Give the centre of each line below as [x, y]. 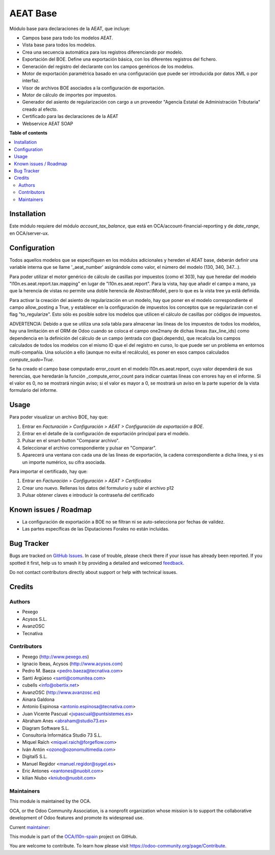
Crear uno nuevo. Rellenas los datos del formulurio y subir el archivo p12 [98, 488]
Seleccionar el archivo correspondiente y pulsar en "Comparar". [89, 448]
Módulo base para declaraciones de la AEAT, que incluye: [70, 29]
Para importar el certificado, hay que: [49, 471]
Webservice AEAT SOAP [48, 123]
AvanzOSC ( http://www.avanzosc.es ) [61, 692]
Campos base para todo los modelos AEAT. [67, 38]
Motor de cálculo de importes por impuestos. [70, 95]
